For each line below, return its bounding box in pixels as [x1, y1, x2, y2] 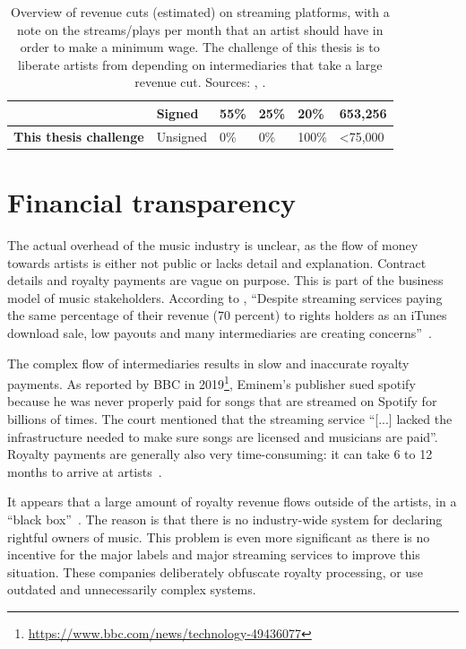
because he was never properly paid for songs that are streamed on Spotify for [7, 392, 437, 411]
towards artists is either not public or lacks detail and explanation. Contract [7, 253, 427, 272]
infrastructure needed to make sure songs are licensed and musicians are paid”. [7, 427, 438, 446]
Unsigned [156, 126, 208, 145]
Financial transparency [7, 184, 297, 221]
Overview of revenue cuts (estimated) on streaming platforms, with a [10, 3, 390, 21]
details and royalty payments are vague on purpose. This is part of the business [7, 271, 444, 290]
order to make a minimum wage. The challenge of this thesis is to [20, 38, 380, 56]
